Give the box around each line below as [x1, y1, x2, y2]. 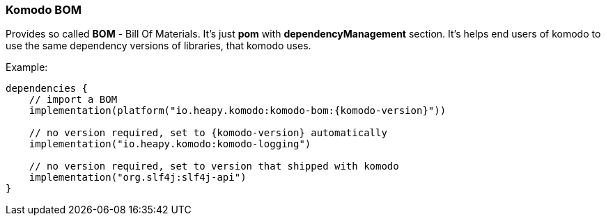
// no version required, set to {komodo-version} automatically [29, 127, 387, 139]
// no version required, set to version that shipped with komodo [29, 161, 399, 172]
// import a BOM [29, 94, 118, 106]
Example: [6, 61, 48, 74]
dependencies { [6, 83, 88, 95]
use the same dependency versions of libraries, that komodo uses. [6, 40, 311, 52]
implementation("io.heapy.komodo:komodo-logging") [29, 138, 311, 150]
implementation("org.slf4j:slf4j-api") [29, 172, 247, 183]
